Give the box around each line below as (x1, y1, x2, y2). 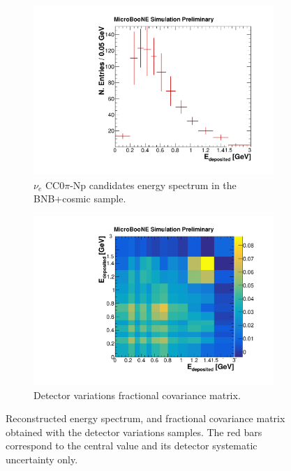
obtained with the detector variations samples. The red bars (6, 424, 262, 439)
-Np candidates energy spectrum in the (70, 177, 237, 192)
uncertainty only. (6, 451, 78, 466)
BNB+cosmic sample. (33, 191, 126, 206)
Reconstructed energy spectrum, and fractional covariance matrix (6, 411, 285, 426)
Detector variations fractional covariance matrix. (33, 387, 241, 402)
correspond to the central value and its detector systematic (6, 438, 258, 453)
